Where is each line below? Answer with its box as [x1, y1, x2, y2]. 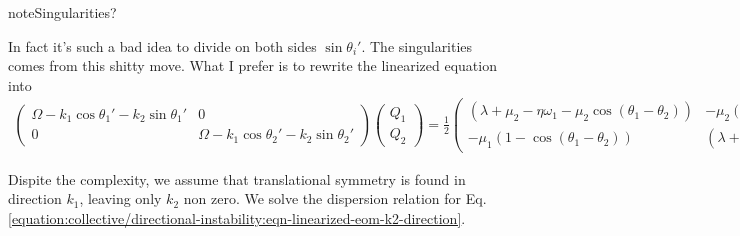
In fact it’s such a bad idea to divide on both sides [8, 35, 317, 56]
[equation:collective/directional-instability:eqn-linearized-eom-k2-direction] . [8, 207, 466, 228]
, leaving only [79, 188, 162, 209]
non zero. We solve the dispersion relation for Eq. [183, 188, 487, 209]
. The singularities [361, 35, 473, 56]
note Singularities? [8, 2, 117, 22]
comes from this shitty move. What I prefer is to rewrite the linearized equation [8, 55, 497, 76]
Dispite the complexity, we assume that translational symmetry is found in [8, 168, 466, 189]
